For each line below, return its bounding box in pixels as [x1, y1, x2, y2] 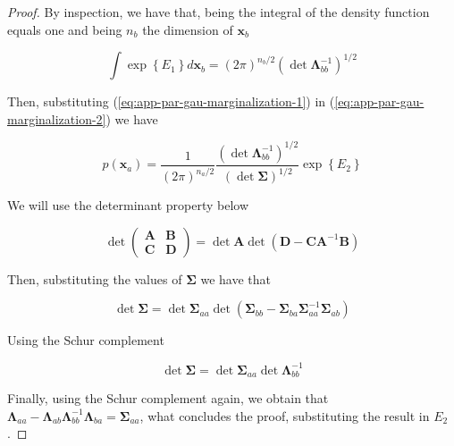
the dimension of [142, 20, 233, 38]
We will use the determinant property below [7, 196, 249, 215]
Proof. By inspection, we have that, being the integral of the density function [7, 3, 430, 21]
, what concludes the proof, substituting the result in [139, 406, 430, 425]
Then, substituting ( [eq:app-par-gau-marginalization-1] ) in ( [7, 92, 335, 111]
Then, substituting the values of [7, 269, 182, 288]
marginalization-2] [7, 109, 106, 128]
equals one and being [7, 20, 122, 38]
